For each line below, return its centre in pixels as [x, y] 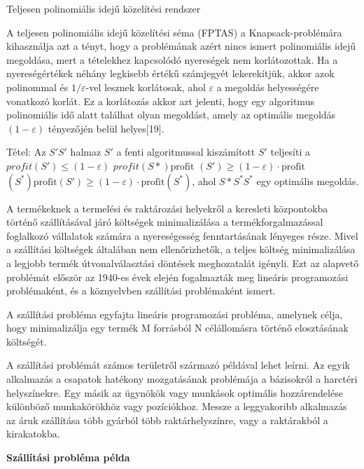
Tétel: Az [26, 152]
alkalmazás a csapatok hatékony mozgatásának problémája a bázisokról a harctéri [182, 379]
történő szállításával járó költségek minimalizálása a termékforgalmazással [165, 222]
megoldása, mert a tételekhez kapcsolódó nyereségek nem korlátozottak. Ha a [172, 59]
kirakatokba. [33, 434]
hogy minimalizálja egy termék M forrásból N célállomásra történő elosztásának [177, 328]
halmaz [86, 152]
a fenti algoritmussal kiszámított [186, 152]
